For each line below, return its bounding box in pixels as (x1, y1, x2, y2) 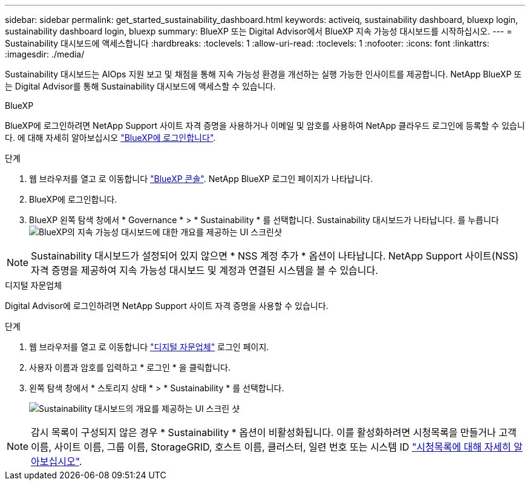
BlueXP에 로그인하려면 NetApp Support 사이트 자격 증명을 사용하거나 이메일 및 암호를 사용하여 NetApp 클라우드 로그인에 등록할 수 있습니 (5, 120, 525, 131)
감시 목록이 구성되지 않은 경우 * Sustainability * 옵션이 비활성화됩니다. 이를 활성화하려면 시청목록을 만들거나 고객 (31, 426, 517, 438)
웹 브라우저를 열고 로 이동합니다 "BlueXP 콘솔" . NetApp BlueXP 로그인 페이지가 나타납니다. (29, 174, 373, 184)
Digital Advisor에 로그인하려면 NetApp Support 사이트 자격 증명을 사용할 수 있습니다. (5, 301, 329, 311)
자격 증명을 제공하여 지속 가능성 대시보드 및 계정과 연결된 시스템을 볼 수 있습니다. (31, 264, 378, 276)
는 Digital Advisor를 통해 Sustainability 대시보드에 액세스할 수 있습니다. (5, 81, 276, 91)
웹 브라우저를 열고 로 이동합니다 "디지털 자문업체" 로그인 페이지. (29, 342, 269, 352)
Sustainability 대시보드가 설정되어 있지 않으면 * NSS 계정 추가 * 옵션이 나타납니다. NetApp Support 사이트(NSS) (31, 250, 519, 262)
